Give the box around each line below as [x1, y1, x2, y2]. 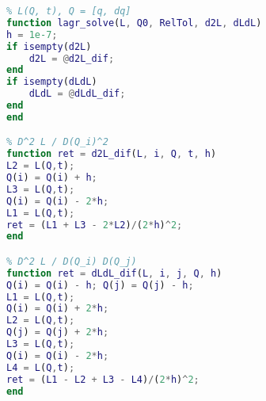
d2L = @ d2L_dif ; [28, 52, 115, 64]
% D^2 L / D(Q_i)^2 [6, 136, 108, 148]
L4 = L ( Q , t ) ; [6, 361, 75, 373]
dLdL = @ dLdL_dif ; [28, 88, 126, 100]
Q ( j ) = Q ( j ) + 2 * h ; [6, 327, 109, 338]
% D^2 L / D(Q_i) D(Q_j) [6, 255, 137, 267]
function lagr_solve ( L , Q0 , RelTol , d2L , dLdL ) [6, 17, 262, 29]
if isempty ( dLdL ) [6, 76, 97, 88]
